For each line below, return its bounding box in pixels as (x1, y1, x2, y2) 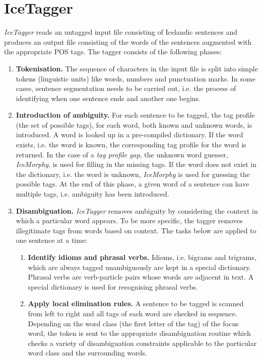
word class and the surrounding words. (28, 347, 147, 358)
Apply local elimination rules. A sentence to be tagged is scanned (28, 298, 244, 309)
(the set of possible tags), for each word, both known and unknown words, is (16, 119, 252, 130)
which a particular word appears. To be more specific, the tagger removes (16, 215, 243, 226)
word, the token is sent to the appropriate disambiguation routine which (28, 328, 251, 338)
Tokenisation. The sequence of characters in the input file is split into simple (16, 63, 258, 73)
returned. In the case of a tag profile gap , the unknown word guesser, (16, 149, 228, 159)
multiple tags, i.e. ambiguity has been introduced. (16, 189, 169, 199)
